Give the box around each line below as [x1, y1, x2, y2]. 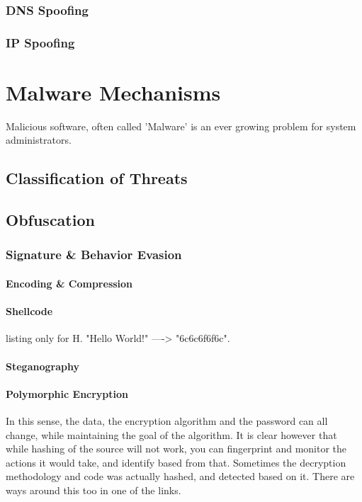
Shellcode [6, 304, 53, 319]
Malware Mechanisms [6, 77, 221, 106]
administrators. [6, 132, 72, 147]
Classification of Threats [6, 167, 188, 189]
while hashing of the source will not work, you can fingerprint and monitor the [6, 441, 347, 456]
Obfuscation [6, 209, 95, 231]
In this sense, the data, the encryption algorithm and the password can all [6, 413, 328, 428]
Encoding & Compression [6, 276, 133, 290]
